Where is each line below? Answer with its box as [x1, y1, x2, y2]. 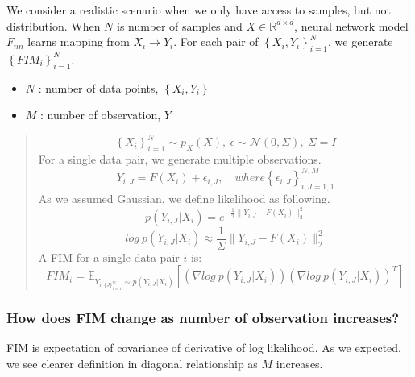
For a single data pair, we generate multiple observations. [38, 151, 322, 168]
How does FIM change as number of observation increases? [6, 307, 400, 327]
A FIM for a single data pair [38, 248, 180, 265]
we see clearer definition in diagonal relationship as [6, 354, 258, 371]
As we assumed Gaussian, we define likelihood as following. [38, 190, 330, 207]
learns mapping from [27, 33, 130, 50]
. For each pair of [173, 33, 259, 50]
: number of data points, [38, 79, 159, 96]
